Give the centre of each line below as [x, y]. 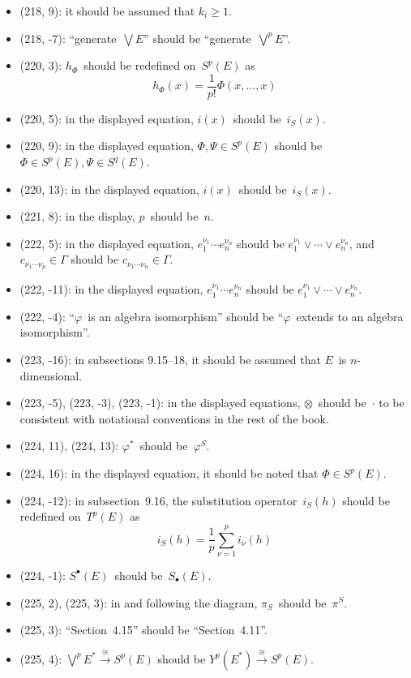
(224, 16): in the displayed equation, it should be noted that [169, 473]
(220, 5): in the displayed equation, [107, 118]
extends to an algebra [350, 316]
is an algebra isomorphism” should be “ [186, 316]
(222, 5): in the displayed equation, [107, 243]
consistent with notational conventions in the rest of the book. [174, 418]
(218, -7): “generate [68, 38]
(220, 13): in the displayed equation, [109, 189]
